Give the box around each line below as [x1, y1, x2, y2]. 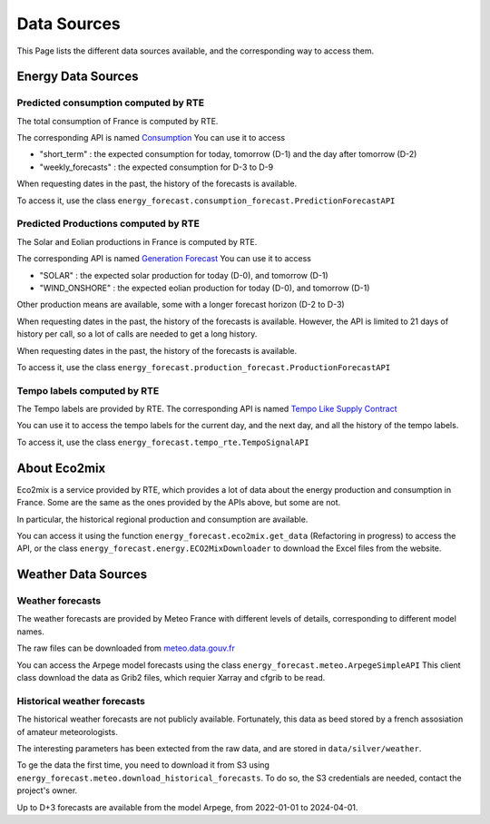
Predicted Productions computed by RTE [16, 218, 200, 231]
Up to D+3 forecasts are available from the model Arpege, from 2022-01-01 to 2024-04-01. [16, 801, 358, 812]
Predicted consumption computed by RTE [16, 96, 204, 109]
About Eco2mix [16, 460, 106, 476]
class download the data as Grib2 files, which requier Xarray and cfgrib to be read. [16, 672, 326, 683]
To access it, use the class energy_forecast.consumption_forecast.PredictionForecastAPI [16, 195, 396, 206]
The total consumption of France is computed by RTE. [16, 115, 219, 126]
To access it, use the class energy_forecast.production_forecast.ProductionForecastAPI [16, 361, 391, 372]
